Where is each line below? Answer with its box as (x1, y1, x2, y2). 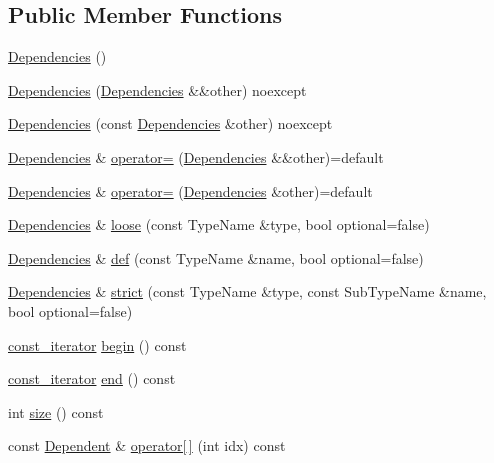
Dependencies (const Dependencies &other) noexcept (8, 113, 333, 134)
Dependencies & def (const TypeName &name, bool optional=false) (8, 247, 424, 268)
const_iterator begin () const (8, 334, 187, 355)
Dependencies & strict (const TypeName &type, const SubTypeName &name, (8, 281, 487, 302)
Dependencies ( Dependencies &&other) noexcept (8, 79, 307, 100)
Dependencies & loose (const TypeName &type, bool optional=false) (8, 214, 430, 235)
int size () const (8, 401, 104, 422)
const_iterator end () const (8, 368, 176, 389)
